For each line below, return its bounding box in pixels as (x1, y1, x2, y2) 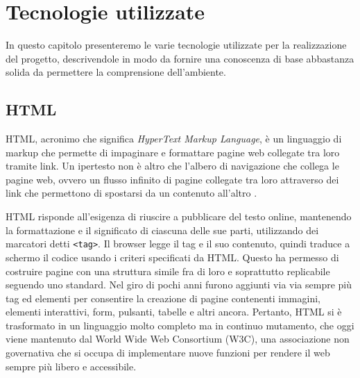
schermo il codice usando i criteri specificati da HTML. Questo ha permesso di (6, 249, 339, 264)
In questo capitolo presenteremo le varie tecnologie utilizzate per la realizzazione (6, 38, 347, 52)
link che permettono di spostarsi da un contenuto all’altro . (6, 186, 257, 200)
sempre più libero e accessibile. (6, 359, 137, 373)
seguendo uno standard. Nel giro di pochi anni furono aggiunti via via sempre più (6, 277, 352, 292)
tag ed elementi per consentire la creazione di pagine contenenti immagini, (6, 290, 320, 305)
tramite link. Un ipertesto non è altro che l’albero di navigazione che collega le (6, 158, 339, 173)
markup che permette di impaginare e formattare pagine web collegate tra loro (6, 145, 340, 159)
